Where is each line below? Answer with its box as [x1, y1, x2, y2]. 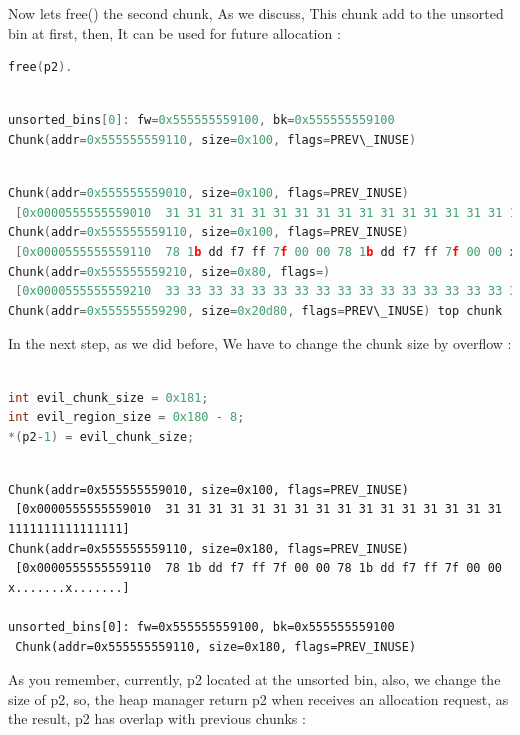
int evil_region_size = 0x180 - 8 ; [8, 410, 245, 425]
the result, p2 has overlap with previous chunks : [8, 708, 306, 729]
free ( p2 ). [8, 60, 73, 75]
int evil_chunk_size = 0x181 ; [8, 390, 209, 405]
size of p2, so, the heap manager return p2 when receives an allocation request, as [8, 688, 509, 709]
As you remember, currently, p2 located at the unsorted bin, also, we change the [8, 669, 501, 690]
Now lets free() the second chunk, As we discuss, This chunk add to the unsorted [8, 3, 504, 23]
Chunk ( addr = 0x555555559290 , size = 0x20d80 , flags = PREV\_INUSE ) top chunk [8, 303, 503, 318]
